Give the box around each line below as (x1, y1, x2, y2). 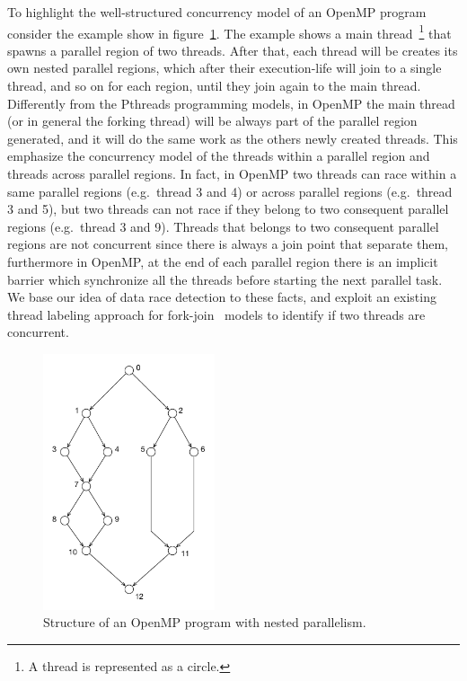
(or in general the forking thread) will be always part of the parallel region (7, 111, 418, 130)
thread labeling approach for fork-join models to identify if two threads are (7, 305, 426, 323)
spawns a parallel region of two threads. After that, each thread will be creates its (7, 40, 458, 59)
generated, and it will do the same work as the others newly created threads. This (7, 128, 458, 147)
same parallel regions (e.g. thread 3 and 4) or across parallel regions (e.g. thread (7, 181, 453, 200)
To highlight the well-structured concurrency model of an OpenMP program (7, 3, 427, 21)
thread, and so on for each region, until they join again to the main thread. (7, 76, 421, 95)
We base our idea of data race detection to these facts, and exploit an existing (7, 287, 436, 306)
